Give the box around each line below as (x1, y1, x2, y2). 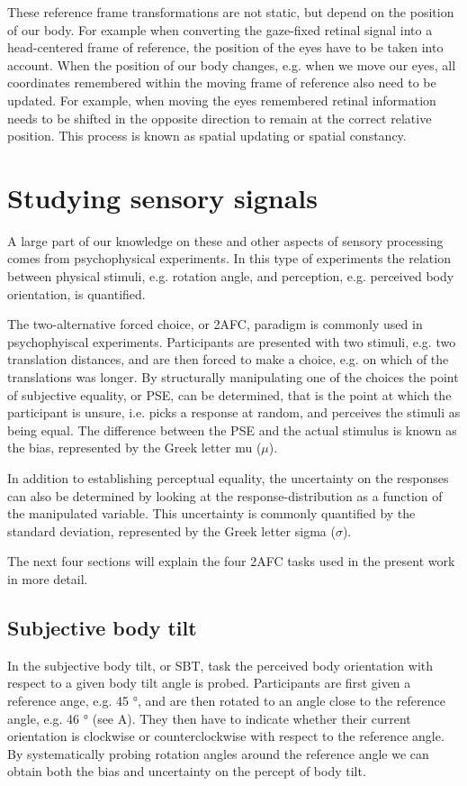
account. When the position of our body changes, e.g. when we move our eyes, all (7, 55, 456, 74)
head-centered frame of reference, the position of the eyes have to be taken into (7, 38, 444, 57)
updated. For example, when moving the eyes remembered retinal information (7, 90, 436, 109)
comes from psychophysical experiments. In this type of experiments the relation (7, 249, 451, 268)
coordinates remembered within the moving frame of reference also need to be (7, 73, 436, 92)
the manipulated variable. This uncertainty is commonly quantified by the (7, 504, 416, 523)
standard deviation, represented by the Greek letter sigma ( (7, 521, 336, 540)
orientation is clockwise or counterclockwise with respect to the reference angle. (7, 727, 445, 745)
